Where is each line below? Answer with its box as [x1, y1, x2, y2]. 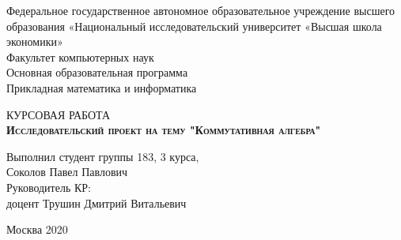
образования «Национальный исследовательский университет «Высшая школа [6, 17, 382, 34]
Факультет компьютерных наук [6, 48, 154, 65]
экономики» [6, 33, 63, 50]
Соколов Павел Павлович [6, 163, 128, 180]
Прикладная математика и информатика [6, 79, 197, 96]
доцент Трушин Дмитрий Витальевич [6, 194, 187, 211]
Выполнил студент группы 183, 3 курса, [6, 148, 199, 164]
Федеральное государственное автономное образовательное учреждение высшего [6, 2, 395, 18]
